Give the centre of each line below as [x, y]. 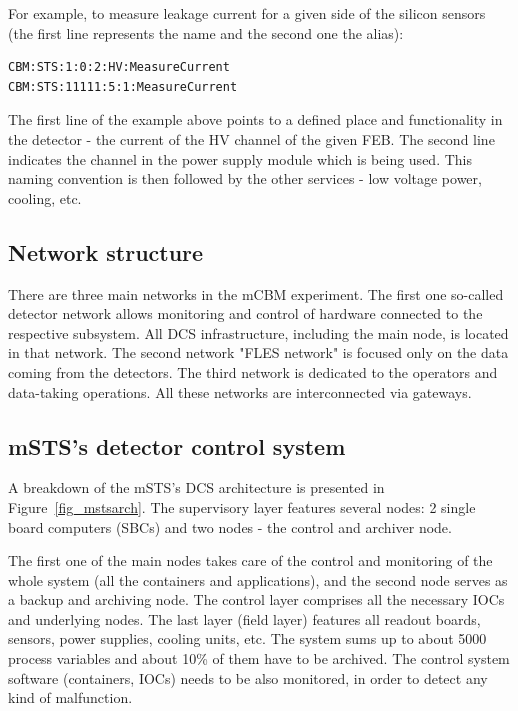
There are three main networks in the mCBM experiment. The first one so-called [256, 293]
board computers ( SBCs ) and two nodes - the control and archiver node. [230, 526]
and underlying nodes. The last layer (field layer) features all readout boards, [244, 618]
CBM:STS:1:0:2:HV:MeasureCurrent [119, 67]
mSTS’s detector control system [177, 445]
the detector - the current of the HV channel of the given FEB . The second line [251, 138]
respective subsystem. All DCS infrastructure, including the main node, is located [258, 332]
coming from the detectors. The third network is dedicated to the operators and [253, 371]
